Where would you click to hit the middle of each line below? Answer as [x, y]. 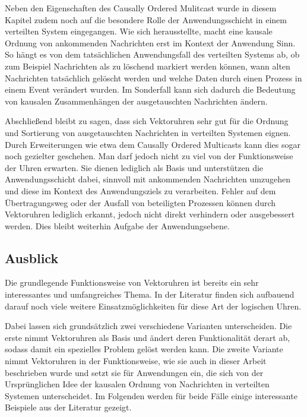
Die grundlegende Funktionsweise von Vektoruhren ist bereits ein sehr [132, 282]
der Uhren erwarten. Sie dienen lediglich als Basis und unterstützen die [134, 167]
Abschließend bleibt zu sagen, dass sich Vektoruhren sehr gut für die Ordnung [147, 121]
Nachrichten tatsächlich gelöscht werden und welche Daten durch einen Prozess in [153, 78]
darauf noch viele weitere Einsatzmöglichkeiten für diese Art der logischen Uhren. [153, 306]
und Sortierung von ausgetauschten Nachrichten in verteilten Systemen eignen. [148, 132]
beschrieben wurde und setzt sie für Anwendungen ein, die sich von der [134, 372]
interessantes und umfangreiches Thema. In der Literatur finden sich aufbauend [150, 294]
